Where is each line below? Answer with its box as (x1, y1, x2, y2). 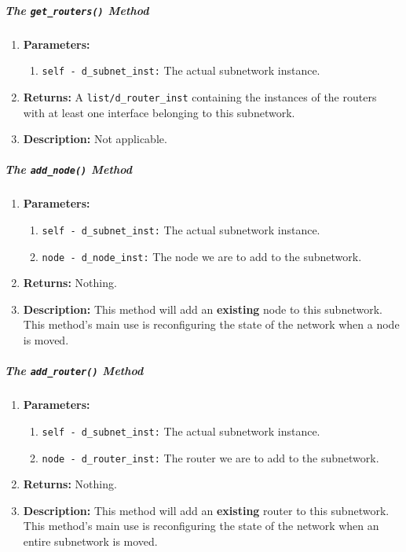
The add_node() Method (5, 161, 132, 178)
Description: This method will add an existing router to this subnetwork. (23, 502, 390, 518)
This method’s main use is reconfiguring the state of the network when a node (23, 316, 400, 333)
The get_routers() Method (5, 2, 149, 18)
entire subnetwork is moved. (23, 532, 158, 549)
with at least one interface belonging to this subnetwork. (23, 104, 295, 120)
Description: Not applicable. (23, 131, 167, 147)
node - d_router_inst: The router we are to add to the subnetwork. (42, 449, 379, 466)
